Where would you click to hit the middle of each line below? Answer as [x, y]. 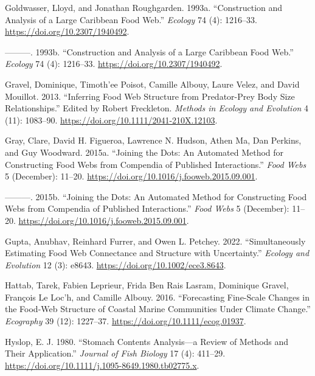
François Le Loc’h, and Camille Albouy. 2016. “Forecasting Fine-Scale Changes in [157, 297]
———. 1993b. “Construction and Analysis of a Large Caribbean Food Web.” [149, 51]
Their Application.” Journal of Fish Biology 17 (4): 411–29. [115, 353]
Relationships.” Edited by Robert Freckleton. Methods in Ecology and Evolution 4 [157, 108]
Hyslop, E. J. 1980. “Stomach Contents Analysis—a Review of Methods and [147, 341]
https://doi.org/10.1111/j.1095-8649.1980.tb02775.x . [102, 365]
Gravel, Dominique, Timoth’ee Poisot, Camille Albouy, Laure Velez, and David [152, 84]
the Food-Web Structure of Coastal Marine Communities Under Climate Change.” [158, 309]
